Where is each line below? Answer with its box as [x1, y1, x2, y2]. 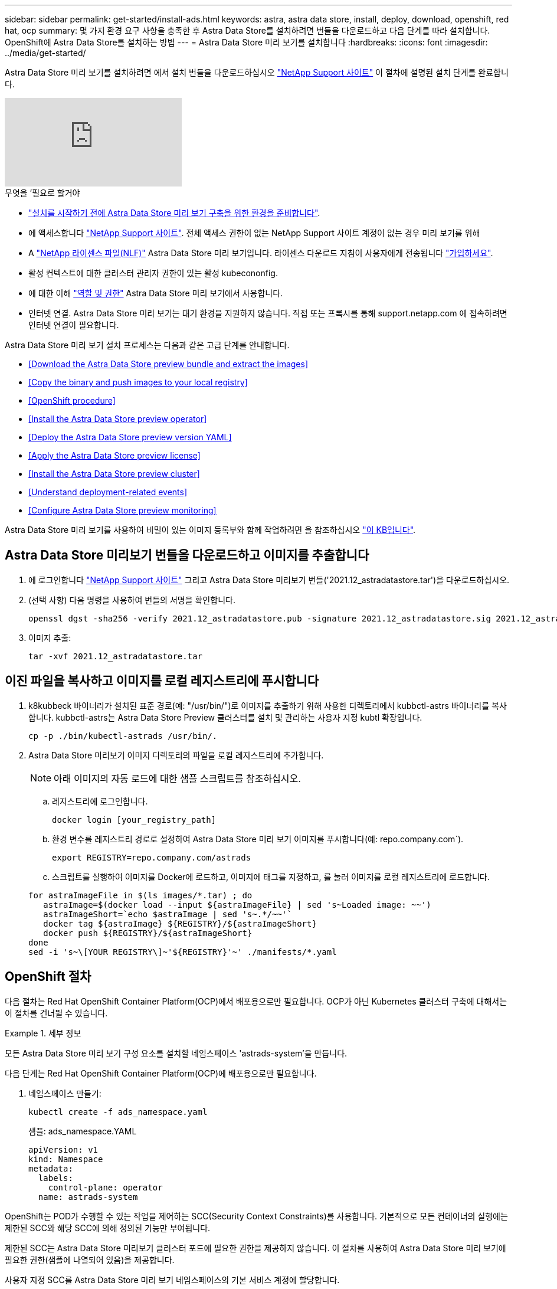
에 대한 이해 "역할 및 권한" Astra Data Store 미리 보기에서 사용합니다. [28, 288, 283, 298]
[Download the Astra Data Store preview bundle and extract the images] [28, 359, 308, 369]
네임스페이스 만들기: [28, 1088, 101, 1098]
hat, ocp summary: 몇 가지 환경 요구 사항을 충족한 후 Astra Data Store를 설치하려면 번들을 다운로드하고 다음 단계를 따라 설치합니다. [5, 25, 490, 35]
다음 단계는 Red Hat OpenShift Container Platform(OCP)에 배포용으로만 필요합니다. [5, 1068, 317, 1078]
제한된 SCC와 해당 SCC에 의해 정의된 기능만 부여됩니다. [5, 1222, 211, 1233]
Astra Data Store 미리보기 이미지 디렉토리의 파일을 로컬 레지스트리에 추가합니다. [28, 750, 324, 760]
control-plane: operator [48, 1182, 163, 1192]
